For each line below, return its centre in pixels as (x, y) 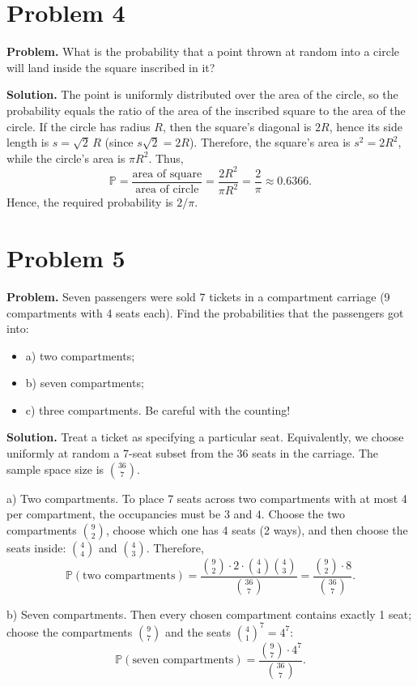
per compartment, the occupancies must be (114, 514)
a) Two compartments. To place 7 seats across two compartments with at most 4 (207, 498)
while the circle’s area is (66, 158)
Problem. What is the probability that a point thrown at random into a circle (203, 51)
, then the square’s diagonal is (237, 126)
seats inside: (36, 547)
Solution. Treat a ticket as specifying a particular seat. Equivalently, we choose (205, 437)
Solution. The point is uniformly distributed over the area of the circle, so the (202, 94)
